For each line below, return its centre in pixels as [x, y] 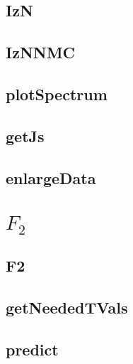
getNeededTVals [67, 307]
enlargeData [51, 177]
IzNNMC [41, 52]
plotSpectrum [57, 93]
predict [32, 349]
